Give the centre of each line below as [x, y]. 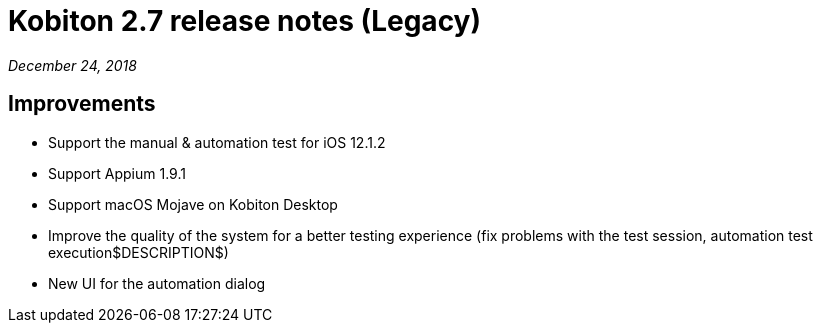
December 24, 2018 [72, 65]
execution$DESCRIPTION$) [138, 252]
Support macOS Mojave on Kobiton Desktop [193, 204]
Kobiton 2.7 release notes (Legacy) [245, 21]
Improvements [82, 104]
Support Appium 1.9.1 [117, 173]
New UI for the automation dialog [157, 283]
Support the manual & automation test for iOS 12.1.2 [217, 142]
